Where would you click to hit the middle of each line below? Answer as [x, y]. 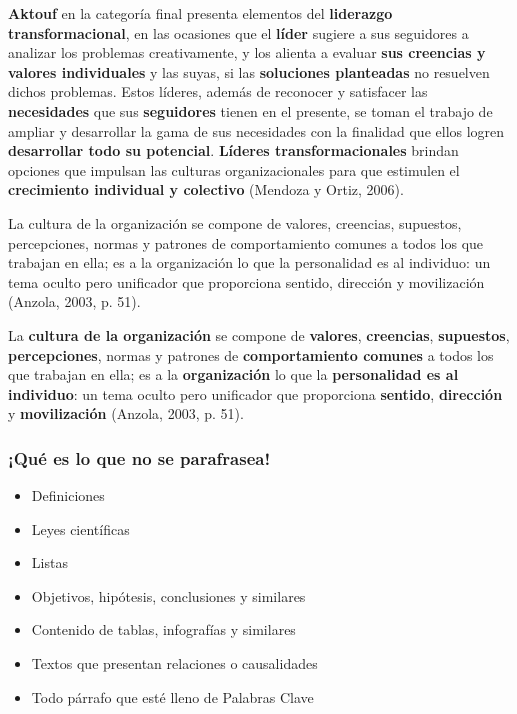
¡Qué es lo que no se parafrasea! [139, 457]
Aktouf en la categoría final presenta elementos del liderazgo [200, 13]
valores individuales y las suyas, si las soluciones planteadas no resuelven [249, 71]
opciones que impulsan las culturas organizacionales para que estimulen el [234, 169]
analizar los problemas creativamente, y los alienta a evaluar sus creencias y [247, 52]
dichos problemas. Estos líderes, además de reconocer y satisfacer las [218, 91]
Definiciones [68, 495]
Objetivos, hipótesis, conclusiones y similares [168, 595]
